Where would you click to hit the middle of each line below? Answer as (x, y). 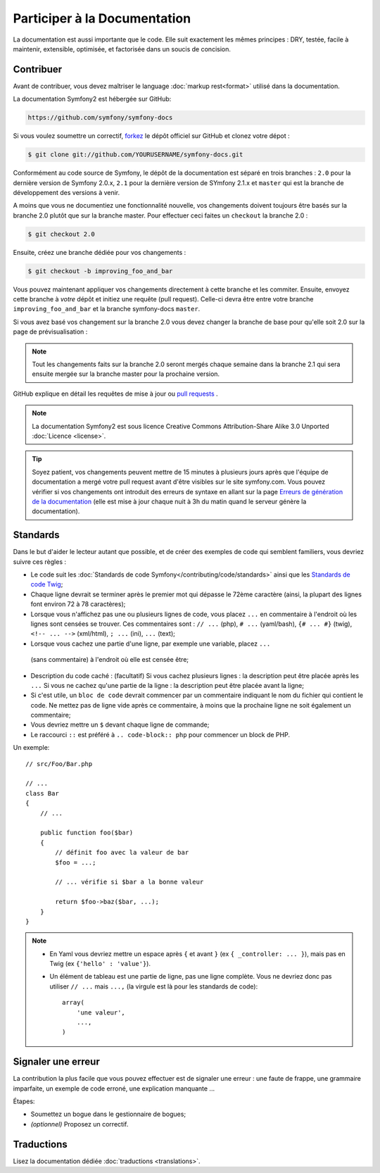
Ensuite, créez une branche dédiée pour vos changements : (100, 252)
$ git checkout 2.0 (61, 234)
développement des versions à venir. (66, 192)
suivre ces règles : (40, 562)
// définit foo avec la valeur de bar (122, 853)
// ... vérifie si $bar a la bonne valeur (129, 882)
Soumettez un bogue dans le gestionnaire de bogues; (108, 1114)
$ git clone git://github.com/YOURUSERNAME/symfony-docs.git (135, 155)
